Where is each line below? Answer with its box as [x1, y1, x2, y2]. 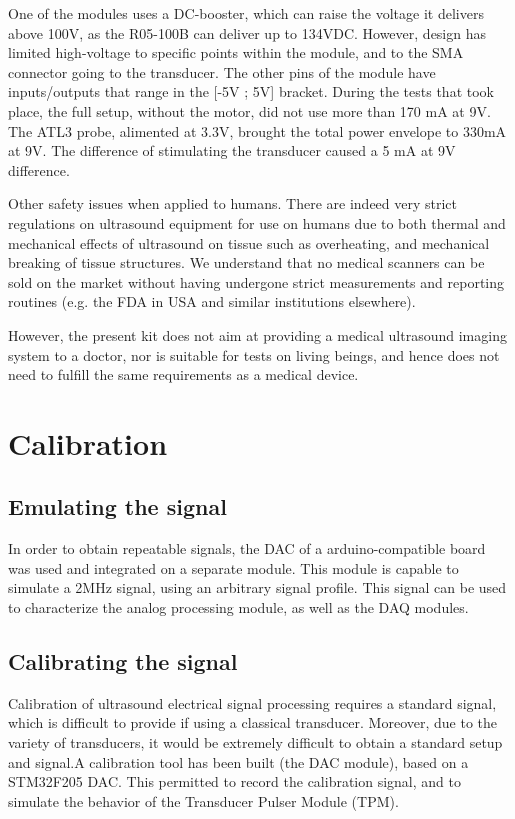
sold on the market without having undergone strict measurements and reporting [8, 271, 505, 292]
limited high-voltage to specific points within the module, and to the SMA [8, 42, 464, 63]
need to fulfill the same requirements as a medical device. [8, 364, 359, 385]
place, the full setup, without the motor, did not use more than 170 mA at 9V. [8, 100, 491, 121]
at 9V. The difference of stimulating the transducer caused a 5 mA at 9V [8, 140, 456, 161]
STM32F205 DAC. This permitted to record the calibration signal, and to [8, 771, 461, 792]
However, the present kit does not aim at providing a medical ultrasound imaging [8, 324, 507, 345]
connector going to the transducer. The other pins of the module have [8, 61, 436, 82]
